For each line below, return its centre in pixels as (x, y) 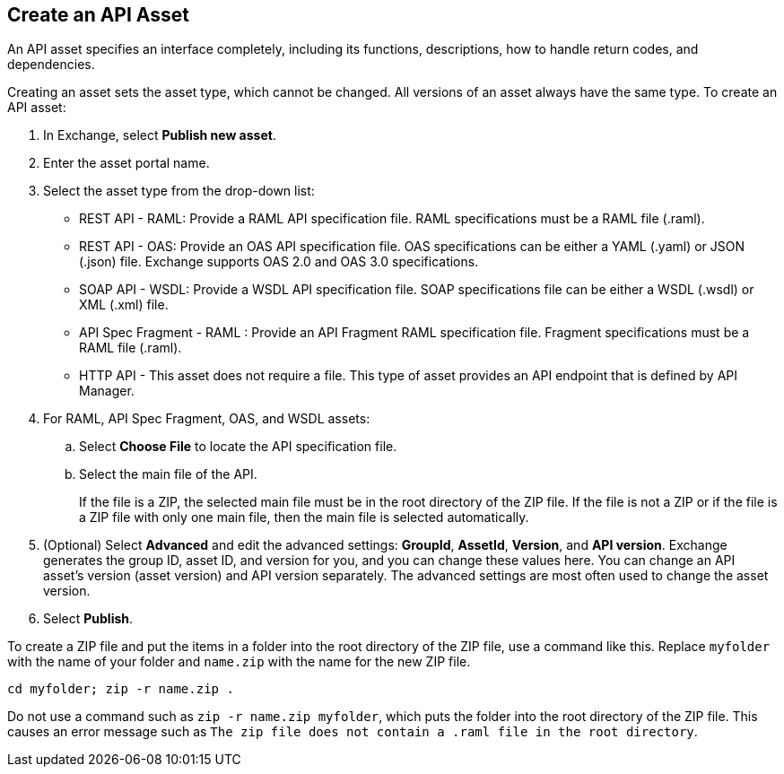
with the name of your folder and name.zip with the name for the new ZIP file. (239, 662)
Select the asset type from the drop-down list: (179, 191)
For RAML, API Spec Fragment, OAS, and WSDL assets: (207, 419)
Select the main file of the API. (168, 474)
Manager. (107, 391)
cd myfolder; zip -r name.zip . (121, 689)
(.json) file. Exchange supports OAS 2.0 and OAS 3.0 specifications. (279, 262)
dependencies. (51, 65)
